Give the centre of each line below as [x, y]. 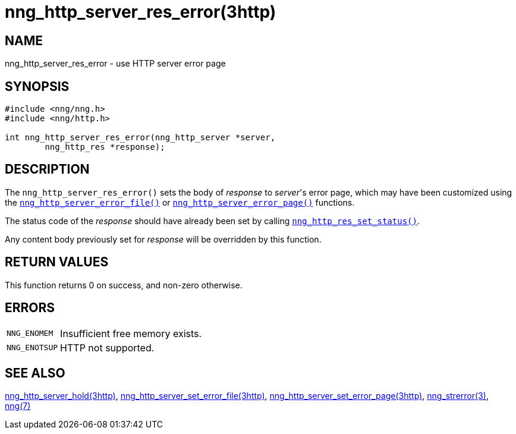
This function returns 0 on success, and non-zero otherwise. [124, 285]
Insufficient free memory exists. [131, 333]
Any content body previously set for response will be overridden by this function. [163, 239]
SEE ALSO [35, 373]
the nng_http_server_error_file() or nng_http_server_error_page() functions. [180, 202]
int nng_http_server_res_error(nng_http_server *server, [140, 138]
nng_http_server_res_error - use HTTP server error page [115, 64]
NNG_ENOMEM [30, 334]
